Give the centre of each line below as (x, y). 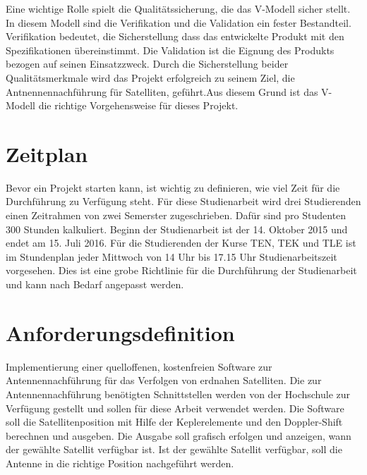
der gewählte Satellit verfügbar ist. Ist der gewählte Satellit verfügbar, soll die (174, 449)
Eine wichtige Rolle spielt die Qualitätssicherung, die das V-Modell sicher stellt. (178, 8)
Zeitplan (47, 153)
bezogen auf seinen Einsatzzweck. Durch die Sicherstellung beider (147, 64)
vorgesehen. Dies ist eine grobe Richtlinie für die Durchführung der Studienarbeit (181, 270)
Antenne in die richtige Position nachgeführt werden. (120, 463)
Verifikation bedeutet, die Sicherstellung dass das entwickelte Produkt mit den (175, 36)
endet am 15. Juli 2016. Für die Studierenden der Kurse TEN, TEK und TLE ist (181, 243)
